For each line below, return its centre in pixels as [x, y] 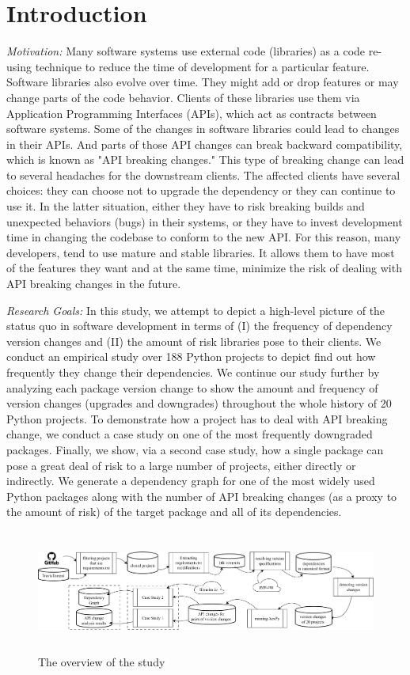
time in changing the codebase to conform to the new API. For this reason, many [204, 237]
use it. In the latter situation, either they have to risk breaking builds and [186, 206]
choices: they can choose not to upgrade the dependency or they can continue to [201, 190]
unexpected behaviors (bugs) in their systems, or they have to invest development [205, 221]
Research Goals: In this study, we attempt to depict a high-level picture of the [196, 310]
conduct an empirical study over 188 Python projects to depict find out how [191, 356]
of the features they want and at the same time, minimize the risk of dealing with [204, 268]
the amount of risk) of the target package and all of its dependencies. [174, 512]
